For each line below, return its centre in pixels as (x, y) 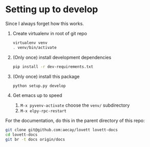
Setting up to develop (52, 9)
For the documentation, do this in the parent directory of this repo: (75, 120)
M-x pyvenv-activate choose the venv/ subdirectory (75, 105)
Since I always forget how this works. (45, 23)
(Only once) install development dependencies (62, 57)
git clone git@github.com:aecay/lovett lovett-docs (61, 130)
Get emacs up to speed (37, 95)
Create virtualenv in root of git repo (50, 33)
